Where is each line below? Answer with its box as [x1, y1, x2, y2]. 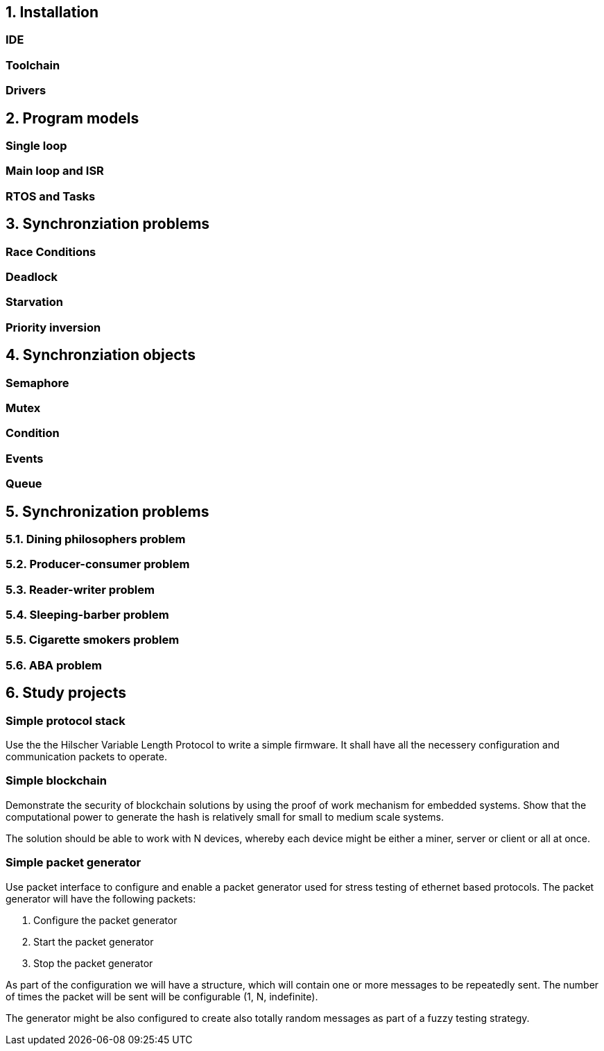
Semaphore [6, 375, 69, 390]
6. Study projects [6, 684, 126, 702]
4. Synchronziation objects [6, 346, 196, 364]
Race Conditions [6, 244, 96, 259]
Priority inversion [6, 320, 101, 334]
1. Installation [6, 3, 99, 21]
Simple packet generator [6, 855, 141, 870]
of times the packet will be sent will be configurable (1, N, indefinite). [6, 990, 318, 1002]
